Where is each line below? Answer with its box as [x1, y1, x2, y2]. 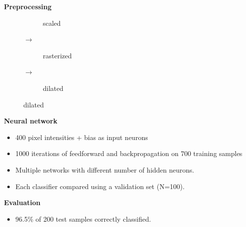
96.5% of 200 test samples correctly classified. [15, 213, 151, 224]
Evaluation [4, 197, 40, 208]
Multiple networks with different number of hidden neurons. [15, 164, 194, 175]
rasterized [43, 50, 72, 60]
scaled [43, 17, 61, 28]
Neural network [4, 116, 57, 126]
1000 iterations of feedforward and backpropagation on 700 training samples [15, 148, 243, 158]
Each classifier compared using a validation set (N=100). [15, 181, 185, 191]
